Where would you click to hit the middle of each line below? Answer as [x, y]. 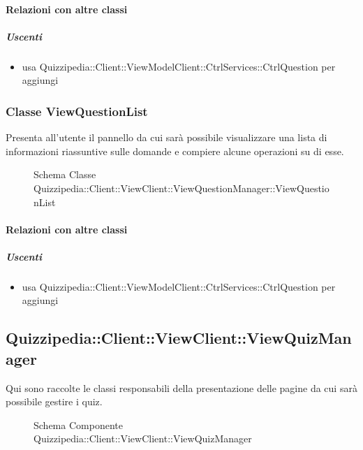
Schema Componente [78, 424]
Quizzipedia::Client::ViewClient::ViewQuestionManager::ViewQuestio [181, 188]
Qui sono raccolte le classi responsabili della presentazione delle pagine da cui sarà [181, 387]
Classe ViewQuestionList [77, 111]
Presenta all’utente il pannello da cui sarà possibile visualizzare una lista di [166, 137]
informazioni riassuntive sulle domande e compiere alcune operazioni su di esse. [175, 151]
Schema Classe [65, 174]
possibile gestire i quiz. [54, 401]
